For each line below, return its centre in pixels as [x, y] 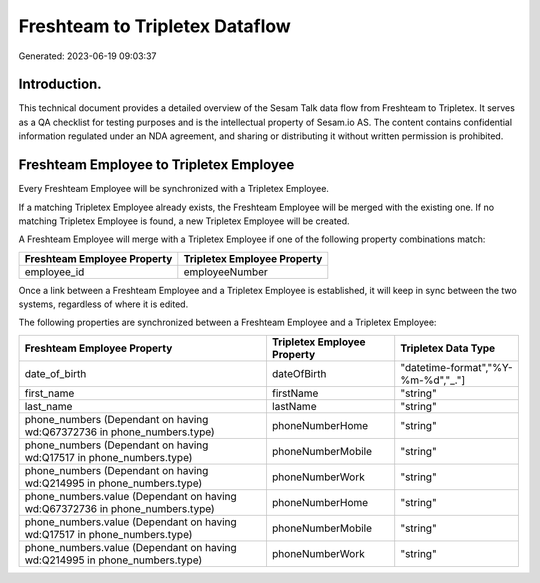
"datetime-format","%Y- [457, 367]
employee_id [54, 272]
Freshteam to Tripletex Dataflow [155, 26]
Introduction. [60, 84]
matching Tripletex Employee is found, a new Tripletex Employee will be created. [184, 221]
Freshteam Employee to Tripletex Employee [156, 165]
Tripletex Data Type [448, 348]
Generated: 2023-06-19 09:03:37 [87, 56]
